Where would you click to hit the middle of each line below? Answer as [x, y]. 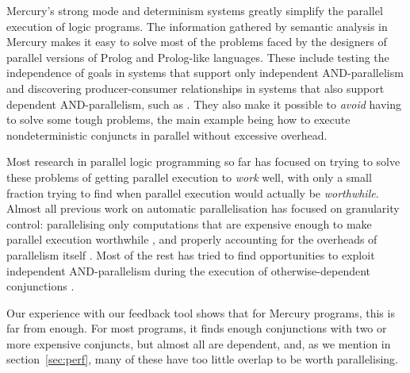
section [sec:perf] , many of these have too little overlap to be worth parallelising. [202, 359]
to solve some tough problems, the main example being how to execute [178, 119]
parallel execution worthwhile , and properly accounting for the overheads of [192, 239]
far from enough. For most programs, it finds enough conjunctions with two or [197, 328]
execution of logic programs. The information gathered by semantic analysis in [197, 26]
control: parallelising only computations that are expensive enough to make [189, 223]
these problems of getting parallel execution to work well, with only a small [189, 177]
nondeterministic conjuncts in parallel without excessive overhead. [167, 135]
